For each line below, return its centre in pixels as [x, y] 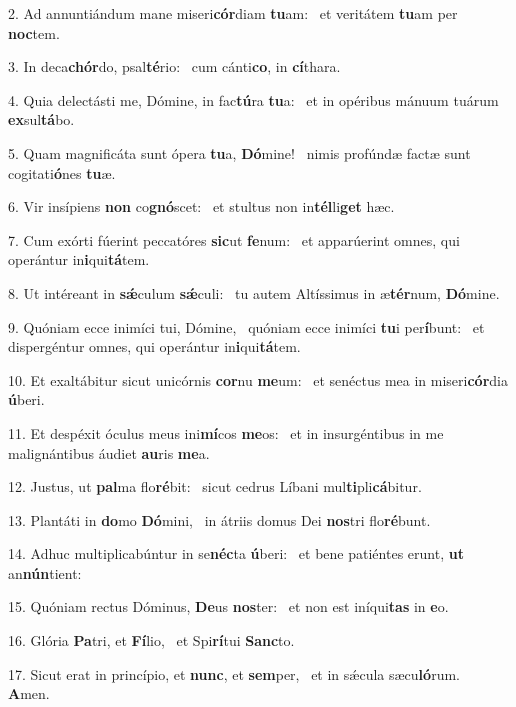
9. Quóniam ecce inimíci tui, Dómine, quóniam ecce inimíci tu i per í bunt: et [246, 326]
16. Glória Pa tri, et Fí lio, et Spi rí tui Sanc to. [151, 640]
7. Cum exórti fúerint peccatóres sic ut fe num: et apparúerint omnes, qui [234, 239]
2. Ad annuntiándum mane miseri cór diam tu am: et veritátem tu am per [233, 13]
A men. [29, 693]
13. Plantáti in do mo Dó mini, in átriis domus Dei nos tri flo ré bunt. [219, 519]
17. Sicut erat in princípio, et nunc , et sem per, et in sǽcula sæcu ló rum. [234, 673]
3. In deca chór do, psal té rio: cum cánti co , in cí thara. [174, 66]
